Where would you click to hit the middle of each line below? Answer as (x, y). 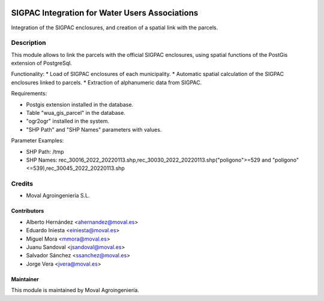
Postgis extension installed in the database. (80, 104)
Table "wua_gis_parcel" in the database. (76, 113)
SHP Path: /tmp (45, 151)
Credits (22, 184)
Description (28, 43)
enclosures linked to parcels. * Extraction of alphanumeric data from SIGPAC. (106, 82)
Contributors (28, 211)
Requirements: (29, 93)
